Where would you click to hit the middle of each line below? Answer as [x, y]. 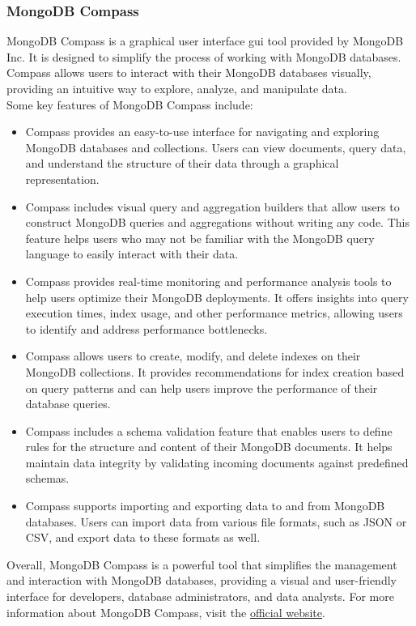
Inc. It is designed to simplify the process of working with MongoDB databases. [204, 56]
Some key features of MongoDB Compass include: [130, 104]
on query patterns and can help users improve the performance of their [202, 388]
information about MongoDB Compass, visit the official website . [166, 612]
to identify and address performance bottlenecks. [146, 328]
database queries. [68, 404]
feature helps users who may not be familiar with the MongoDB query [200, 238]
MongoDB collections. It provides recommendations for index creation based [215, 371]
